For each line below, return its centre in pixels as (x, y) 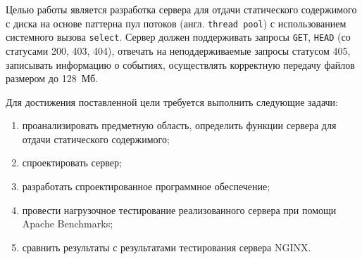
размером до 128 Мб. (52, 78)
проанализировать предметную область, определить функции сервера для (179, 125)
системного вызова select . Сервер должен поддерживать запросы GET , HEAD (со (178, 37)
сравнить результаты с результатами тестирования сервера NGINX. (167, 247)
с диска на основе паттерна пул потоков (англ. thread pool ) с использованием (176, 23)
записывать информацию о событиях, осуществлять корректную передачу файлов (180, 64)
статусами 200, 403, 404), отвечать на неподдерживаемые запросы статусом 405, (178, 50)
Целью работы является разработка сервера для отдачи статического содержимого (181, 9)
